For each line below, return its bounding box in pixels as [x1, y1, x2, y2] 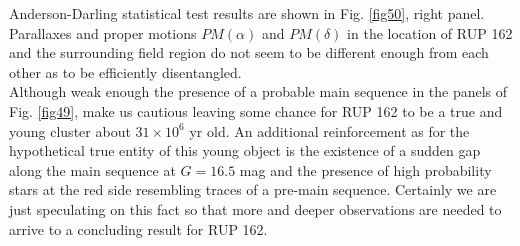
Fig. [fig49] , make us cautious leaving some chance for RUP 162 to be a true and [9, 100, 503, 121]
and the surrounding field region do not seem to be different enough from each [9, 42, 489, 63]
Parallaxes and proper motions [9, 22, 197, 43]
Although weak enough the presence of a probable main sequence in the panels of [9, 81, 508, 102]
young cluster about [9, 120, 131, 141]
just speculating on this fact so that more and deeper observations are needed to [9, 198, 502, 219]
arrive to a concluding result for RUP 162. [9, 218, 268, 239]
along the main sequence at [9, 159, 176, 180]
